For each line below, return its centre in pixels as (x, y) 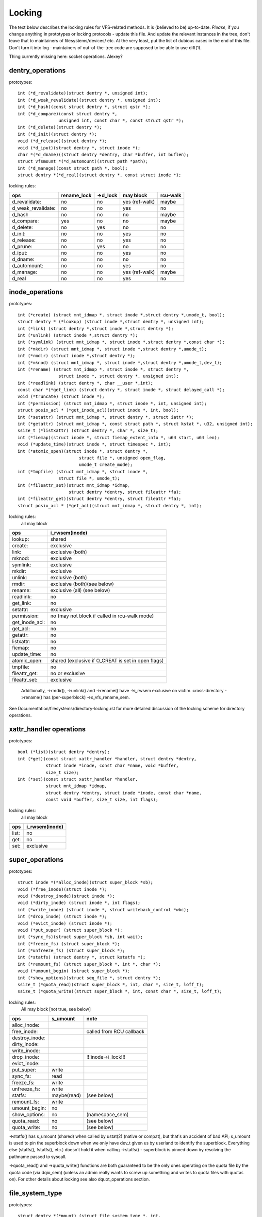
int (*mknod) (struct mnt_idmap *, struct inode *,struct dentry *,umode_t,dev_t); (120, 362)
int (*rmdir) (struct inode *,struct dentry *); (76, 356)
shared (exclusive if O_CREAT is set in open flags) (107, 661)
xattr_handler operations (47, 729)
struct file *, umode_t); (89, 479)
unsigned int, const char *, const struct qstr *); (121, 120)
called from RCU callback (115, 1031)
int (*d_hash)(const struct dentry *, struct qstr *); (84, 107)
